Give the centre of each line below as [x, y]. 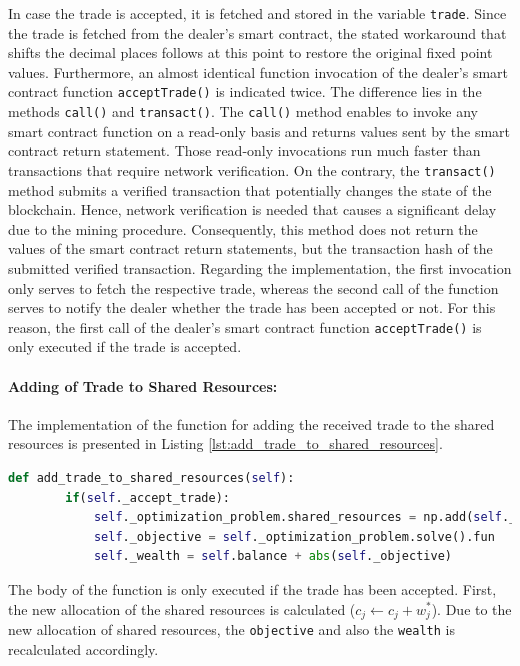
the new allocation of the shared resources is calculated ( [182, 608]
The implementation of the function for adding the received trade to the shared [251, 423]
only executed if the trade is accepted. [125, 346]
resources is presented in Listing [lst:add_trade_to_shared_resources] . [225, 443]
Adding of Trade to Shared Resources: [143, 385]
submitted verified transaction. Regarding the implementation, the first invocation [260, 267]
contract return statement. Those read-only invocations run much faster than [244, 150]
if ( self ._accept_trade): [147, 497]
